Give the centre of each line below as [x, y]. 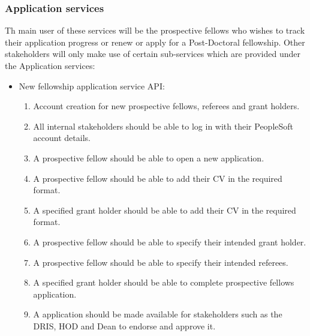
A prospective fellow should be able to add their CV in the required [158, 178]
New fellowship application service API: [92, 85]
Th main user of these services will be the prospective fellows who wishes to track [155, 30]
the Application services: [50, 65]
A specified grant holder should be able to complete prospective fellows [164, 282]
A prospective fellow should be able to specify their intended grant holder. [170, 241]
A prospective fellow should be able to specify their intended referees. [161, 262]
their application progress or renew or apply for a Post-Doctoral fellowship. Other [155, 42]
